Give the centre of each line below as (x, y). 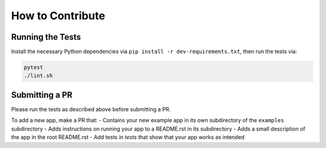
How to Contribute (58, 16)
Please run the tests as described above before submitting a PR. (91, 109)
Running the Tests (46, 37)
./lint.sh (38, 76)
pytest (34, 67)
